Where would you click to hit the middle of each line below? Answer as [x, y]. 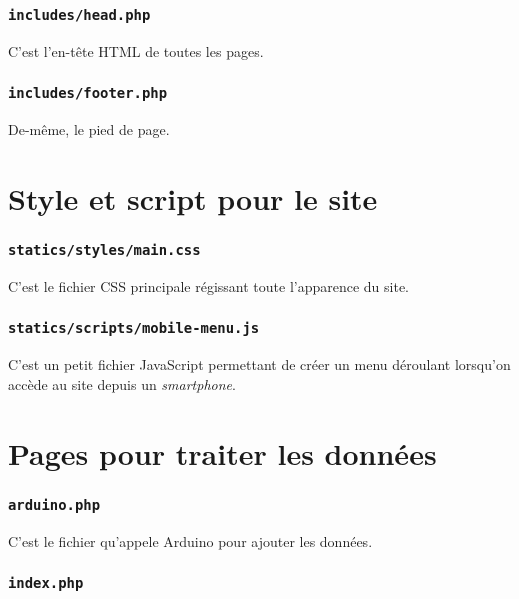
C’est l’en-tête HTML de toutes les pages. [136, 50]
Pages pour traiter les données [222, 452]
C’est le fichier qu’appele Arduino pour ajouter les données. [190, 540]
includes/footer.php [88, 93]
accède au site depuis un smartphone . [122, 383]
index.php [46, 583]
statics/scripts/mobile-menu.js [134, 328]
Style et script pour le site [193, 197]
